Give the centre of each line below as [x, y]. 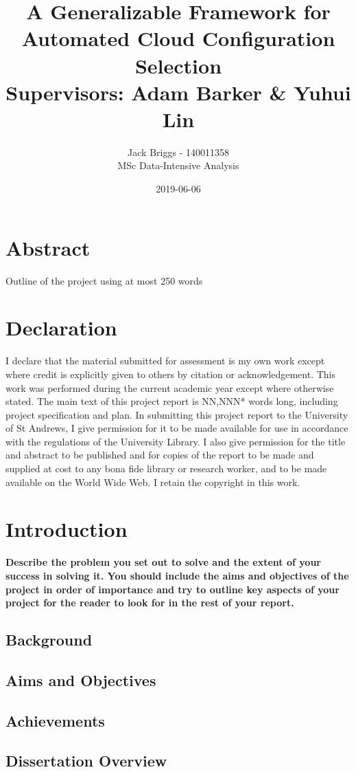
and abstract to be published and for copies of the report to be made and [160, 455]
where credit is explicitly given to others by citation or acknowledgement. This [171, 374]
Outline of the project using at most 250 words [104, 280]
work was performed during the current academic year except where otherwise [170, 387]
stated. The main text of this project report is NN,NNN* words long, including [172, 401]
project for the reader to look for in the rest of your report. [150, 603]
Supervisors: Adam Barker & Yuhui [178, 92]
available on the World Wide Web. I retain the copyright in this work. [153, 482]
